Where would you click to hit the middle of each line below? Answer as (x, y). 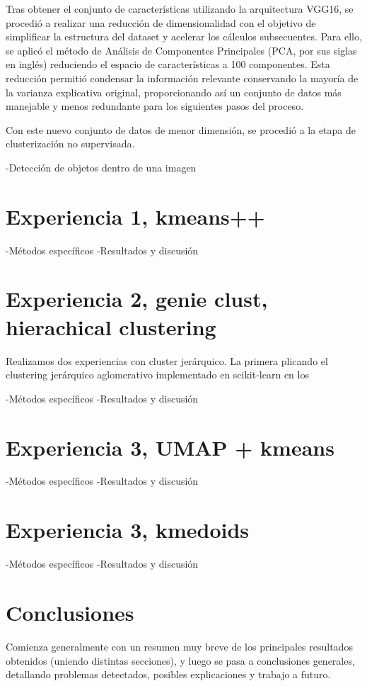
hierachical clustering (111, 326)
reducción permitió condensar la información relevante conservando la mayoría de (182, 78)
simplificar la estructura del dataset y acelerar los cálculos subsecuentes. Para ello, (184, 36)
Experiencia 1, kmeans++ (135, 216)
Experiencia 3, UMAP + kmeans (170, 447)
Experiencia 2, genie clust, (137, 299)
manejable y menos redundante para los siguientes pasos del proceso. (155, 106)
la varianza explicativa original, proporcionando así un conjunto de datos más (174, 92)
